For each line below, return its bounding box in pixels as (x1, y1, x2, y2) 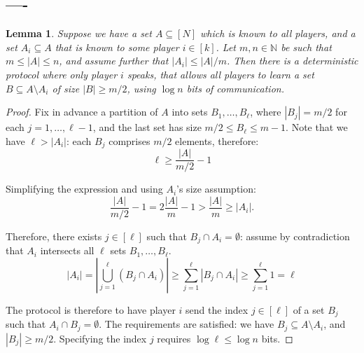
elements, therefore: (175, 133, 259, 148)
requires (157, 331, 191, 345)
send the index (185, 302, 248, 317)
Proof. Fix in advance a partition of (6, 104, 158, 119)
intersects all (40, 243, 94, 258)
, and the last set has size (92, 120, 202, 134)
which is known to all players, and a (200, 26, 356, 41)
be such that (281, 39, 332, 54)
